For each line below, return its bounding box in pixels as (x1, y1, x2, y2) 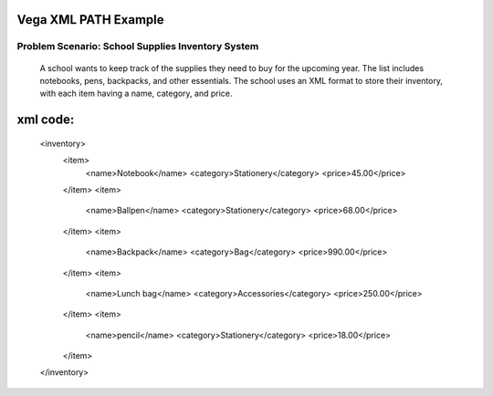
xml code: (16, 112, 75, 128)
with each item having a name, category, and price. (39, 88, 233, 99)
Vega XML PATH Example (16, 12, 164, 27)
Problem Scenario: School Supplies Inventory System (16, 40, 259, 53)
